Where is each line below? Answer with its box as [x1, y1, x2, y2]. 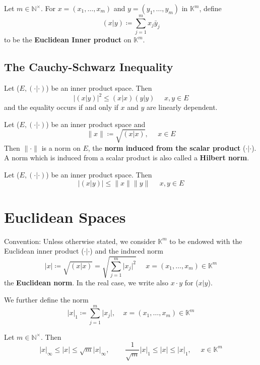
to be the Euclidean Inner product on [4, 34, 132, 45]
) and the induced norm [90, 246, 163, 256]
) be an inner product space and [46, 118, 146, 129]
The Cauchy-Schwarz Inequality [4, 59, 173, 75]
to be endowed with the [169, 235, 242, 246]
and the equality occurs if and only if [4, 102, 118, 112]
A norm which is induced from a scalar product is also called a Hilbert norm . [4, 152, 249, 163]
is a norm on [41, 142, 81, 153]
